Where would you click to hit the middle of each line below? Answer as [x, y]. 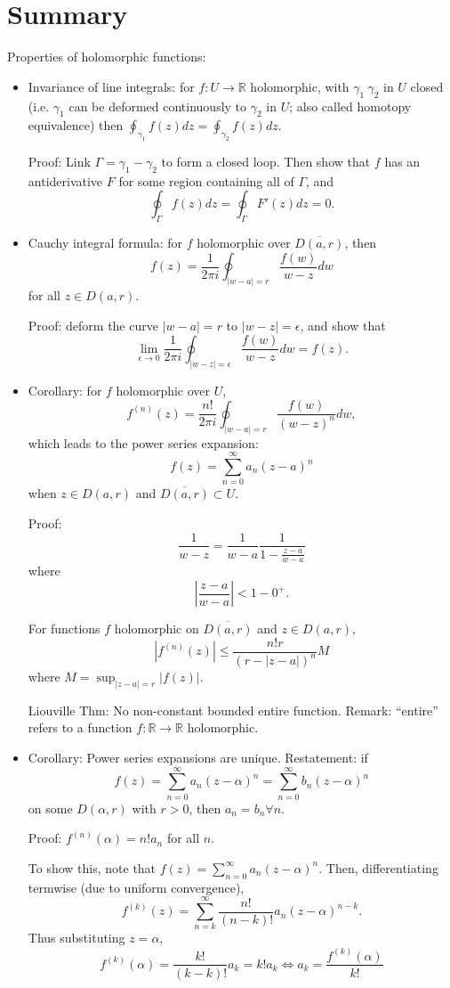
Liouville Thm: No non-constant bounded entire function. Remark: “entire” [233, 710]
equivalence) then [76, 125]
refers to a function [80, 727]
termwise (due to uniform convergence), [136, 887]
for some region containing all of [206, 180]
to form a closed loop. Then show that [266, 162]
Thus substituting [76, 938]
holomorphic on [157, 628]
